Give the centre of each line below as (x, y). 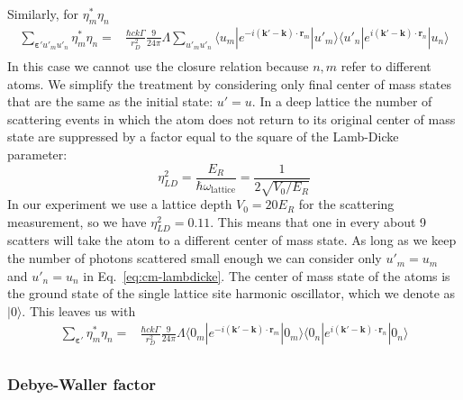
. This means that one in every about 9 (318, 221)
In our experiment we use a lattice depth (120, 204)
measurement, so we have (77, 221)
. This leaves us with (79, 310)
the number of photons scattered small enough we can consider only (195, 258)
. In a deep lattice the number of (342, 101)
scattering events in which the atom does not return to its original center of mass (231, 118)
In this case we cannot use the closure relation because (158, 66)
